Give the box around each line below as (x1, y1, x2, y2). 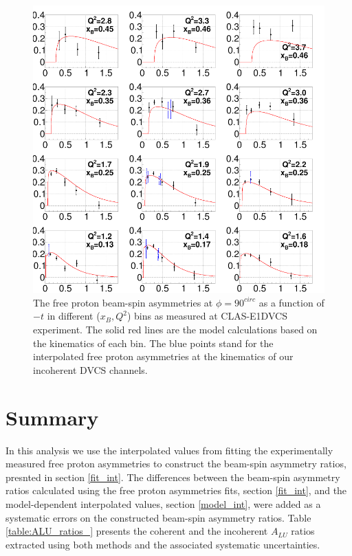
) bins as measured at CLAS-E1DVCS (126, 309, 287, 323)
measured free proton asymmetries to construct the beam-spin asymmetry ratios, (5, 456, 346, 471)
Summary (5, 403, 99, 431)
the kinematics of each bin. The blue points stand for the (33, 335, 274, 350)
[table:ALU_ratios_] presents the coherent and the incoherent (5, 524, 268, 538)
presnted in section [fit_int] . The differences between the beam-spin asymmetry (5, 469, 340, 484)
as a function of (258, 295, 324, 309)
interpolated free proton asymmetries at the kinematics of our (33, 349, 294, 364)
